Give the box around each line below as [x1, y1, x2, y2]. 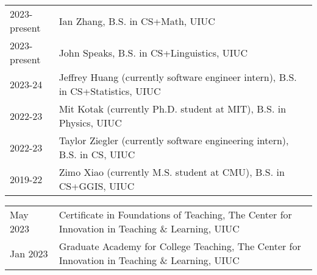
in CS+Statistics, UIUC [59, 84, 161, 98]
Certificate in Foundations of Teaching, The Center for [59, 207, 292, 221]
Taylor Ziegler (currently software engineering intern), [59, 133, 289, 147]
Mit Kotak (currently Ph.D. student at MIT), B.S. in [59, 102, 287, 116]
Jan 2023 [10, 246, 48, 260]
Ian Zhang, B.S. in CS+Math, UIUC [59, 13, 215, 28]
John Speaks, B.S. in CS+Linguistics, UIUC [59, 45, 248, 60]
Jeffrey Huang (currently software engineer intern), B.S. [59, 70, 297, 84]
